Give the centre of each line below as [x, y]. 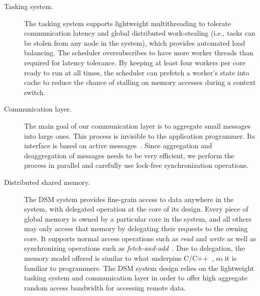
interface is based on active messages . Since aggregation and [118, 145]
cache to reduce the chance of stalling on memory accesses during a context [140, 82]
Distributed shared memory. [47, 182]
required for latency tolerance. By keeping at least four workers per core [135, 62]
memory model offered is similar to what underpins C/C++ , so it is [131, 258]
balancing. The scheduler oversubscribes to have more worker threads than [139, 53]
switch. [35, 92]
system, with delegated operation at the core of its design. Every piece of [136, 209]
